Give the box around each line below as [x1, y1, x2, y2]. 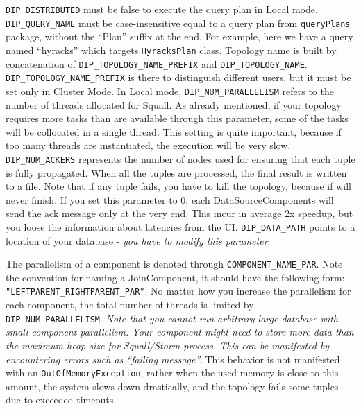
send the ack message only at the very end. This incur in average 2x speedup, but [6, 206, 353, 220]
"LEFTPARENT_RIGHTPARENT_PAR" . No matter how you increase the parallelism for [6, 284, 351, 298]
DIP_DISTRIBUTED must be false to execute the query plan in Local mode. [6, 2, 318, 16]
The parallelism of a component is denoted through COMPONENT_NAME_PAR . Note [6, 256, 343, 271]
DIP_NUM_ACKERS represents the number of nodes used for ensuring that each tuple [6, 151, 355, 166]
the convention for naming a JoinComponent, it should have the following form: [6, 270, 345, 284]
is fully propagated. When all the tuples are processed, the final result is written [6, 165, 347, 180]
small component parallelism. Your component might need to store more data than [6, 324, 354, 339]
